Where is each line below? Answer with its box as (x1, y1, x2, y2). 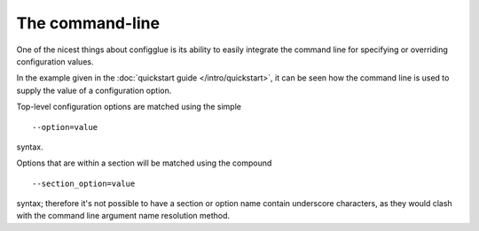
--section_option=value (32, 178, 136, 189)
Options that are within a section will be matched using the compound (16, 158, 272, 168)
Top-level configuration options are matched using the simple (16, 102, 241, 112)
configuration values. (16, 56, 94, 66)
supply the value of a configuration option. (16, 85, 172, 96)
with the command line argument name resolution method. (16, 211, 231, 221)
